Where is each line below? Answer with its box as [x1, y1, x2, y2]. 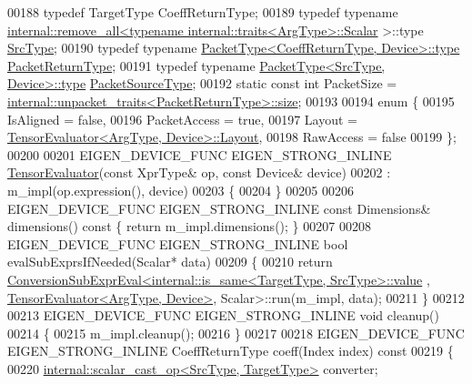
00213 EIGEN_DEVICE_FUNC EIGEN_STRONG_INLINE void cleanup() [7, 306, 439, 325]
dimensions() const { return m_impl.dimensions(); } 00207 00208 [7, 217, 371, 236]
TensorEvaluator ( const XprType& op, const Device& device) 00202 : [7, 163, 391, 182]
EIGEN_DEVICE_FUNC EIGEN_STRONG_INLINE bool [7, 234, 348, 253]
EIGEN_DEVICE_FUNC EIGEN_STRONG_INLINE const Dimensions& [7, 198, 431, 217]
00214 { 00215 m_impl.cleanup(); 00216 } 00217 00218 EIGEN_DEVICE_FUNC [7, 323, 465, 342]
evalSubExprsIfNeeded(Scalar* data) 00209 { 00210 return [7, 252, 333, 271]
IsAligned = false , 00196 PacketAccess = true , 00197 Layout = [7, 109, 357, 128]
